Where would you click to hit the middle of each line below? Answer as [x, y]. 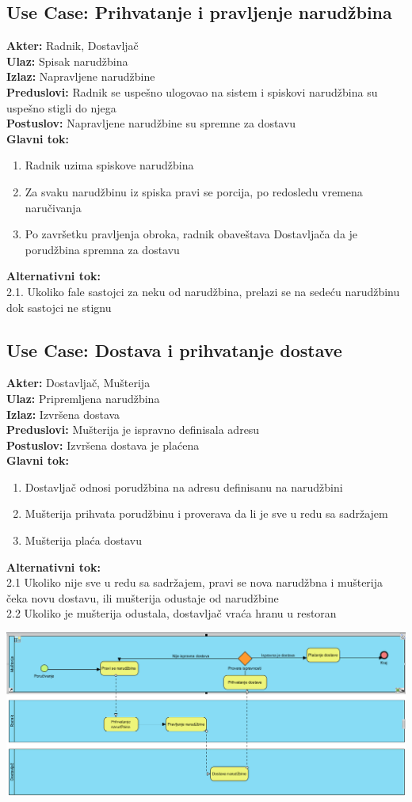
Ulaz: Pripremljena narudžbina [83, 398]
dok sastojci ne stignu [59, 307]
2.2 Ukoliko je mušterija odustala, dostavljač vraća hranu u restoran [172, 613]
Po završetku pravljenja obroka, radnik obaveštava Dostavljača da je [191, 234]
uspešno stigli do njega [61, 107]
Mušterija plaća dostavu [84, 540]
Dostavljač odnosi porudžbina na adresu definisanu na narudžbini [184, 487]
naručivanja [53, 207]
